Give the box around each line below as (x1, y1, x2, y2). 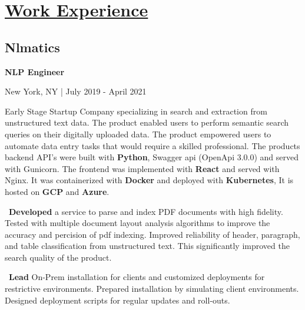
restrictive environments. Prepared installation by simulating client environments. (5, 282, 299, 295)
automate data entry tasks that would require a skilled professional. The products (5, 139, 300, 151)
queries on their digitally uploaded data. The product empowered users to (5, 127, 271, 140)
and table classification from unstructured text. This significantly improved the (5, 240, 290, 252)
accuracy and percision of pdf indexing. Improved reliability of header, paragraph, (5, 228, 300, 240)
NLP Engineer (5, 65, 65, 77)
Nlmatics (5, 38, 60, 56)
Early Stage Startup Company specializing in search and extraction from (5, 105, 267, 117)
